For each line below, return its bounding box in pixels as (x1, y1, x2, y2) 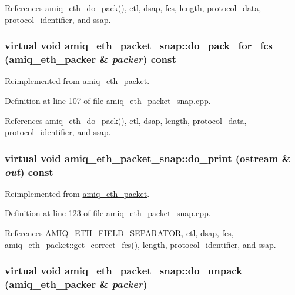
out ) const (5, 164, 53, 179)
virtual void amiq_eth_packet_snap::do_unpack (5, 263, 243, 278)
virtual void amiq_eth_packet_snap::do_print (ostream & (5, 150, 291, 165)
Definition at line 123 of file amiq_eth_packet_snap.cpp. (5, 207, 211, 219)
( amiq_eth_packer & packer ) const (5, 52, 176, 66)
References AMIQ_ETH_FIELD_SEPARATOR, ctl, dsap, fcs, (5, 227, 234, 239)
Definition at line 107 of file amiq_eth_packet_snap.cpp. (5, 94, 211, 106)
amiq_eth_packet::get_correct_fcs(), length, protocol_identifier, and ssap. (5, 238, 276, 250)
